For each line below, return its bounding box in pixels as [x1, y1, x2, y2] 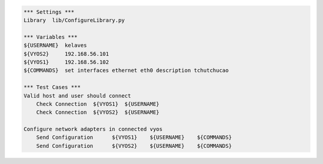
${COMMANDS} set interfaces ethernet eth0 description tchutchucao [23, 67, 229, 74]
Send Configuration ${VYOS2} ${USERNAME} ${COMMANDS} [36, 142, 232, 149]
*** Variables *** [23, 34, 78, 40]
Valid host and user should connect [23, 92, 132, 99]
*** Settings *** [23, 8, 75, 15]
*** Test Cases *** [23, 84, 81, 91]
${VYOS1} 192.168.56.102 [23, 59, 109, 65]
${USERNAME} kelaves [23, 42, 87, 49]
